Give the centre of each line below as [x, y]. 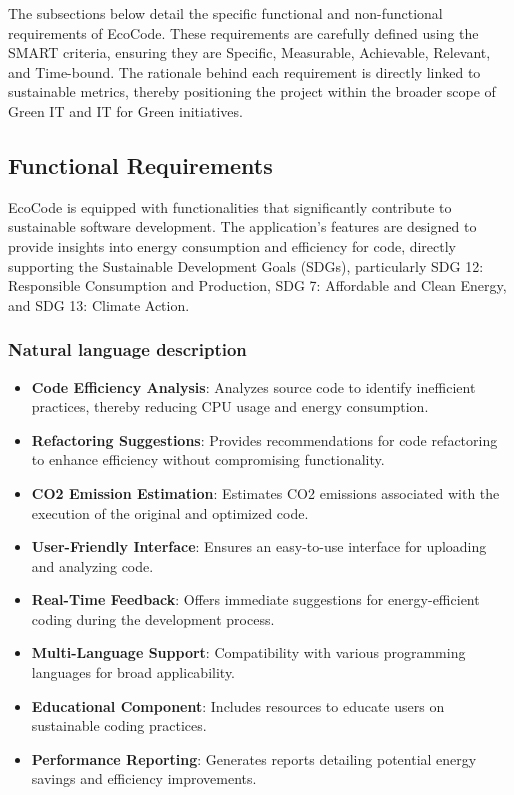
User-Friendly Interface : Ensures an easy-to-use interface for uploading [259, 546]
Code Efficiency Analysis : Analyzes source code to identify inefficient [253, 386]
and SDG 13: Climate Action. [99, 304]
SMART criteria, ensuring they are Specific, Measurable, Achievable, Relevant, [249, 52]
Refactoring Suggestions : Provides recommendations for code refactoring [264, 439]
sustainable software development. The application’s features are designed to [242, 226]
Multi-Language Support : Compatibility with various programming [248, 652]
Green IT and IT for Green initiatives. [125, 110]
